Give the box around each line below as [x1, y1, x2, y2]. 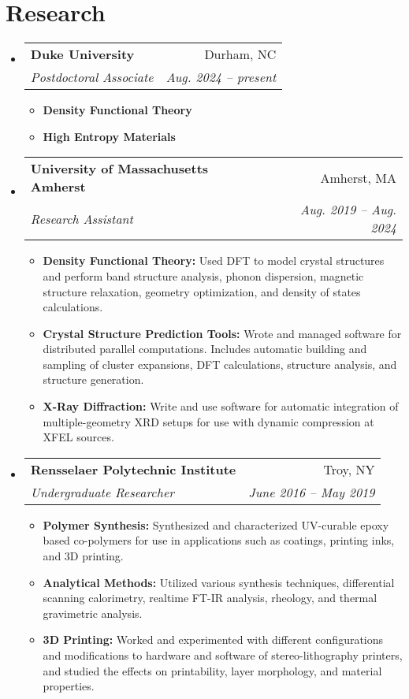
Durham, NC [204, 45, 277, 64]
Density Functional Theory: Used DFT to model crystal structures [43, 252, 385, 269]
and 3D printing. [43, 548, 124, 564]
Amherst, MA [320, 168, 396, 187]
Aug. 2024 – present [165, 68, 277, 87]
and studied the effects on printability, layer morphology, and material [43, 662, 382, 679]
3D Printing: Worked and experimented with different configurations [43, 631, 384, 648]
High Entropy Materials [43, 128, 176, 144]
